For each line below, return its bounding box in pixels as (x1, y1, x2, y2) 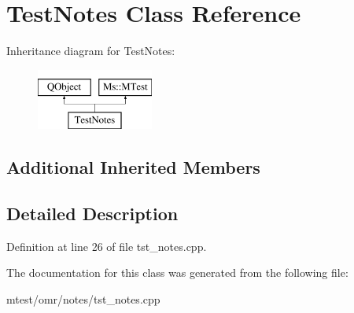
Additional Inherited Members (6, 155, 260, 179)
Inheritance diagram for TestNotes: (6, 42, 175, 59)
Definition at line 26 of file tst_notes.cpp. (6, 238, 207, 254)
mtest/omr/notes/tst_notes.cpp (6, 291, 160, 307)
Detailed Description (6, 201, 179, 226)
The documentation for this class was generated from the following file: (6, 264, 348, 281)
